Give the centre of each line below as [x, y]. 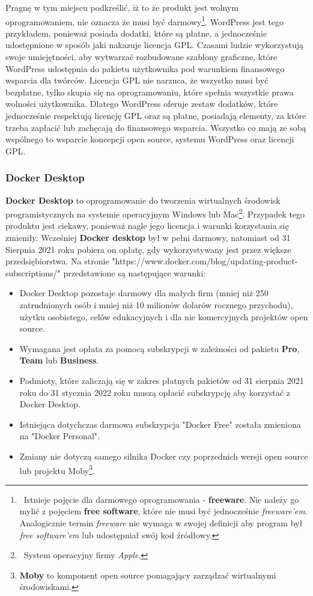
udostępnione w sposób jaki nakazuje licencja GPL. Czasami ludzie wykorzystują [154, 45]
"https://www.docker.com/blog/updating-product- [205, 261]
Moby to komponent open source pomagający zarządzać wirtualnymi [148, 575]
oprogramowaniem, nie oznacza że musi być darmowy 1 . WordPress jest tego [145, 20]
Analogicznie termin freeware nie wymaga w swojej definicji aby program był [161, 522]
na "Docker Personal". [59, 436]
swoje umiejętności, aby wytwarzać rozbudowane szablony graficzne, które [141, 57]
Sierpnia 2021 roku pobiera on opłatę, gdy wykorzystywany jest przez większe [148, 249]
